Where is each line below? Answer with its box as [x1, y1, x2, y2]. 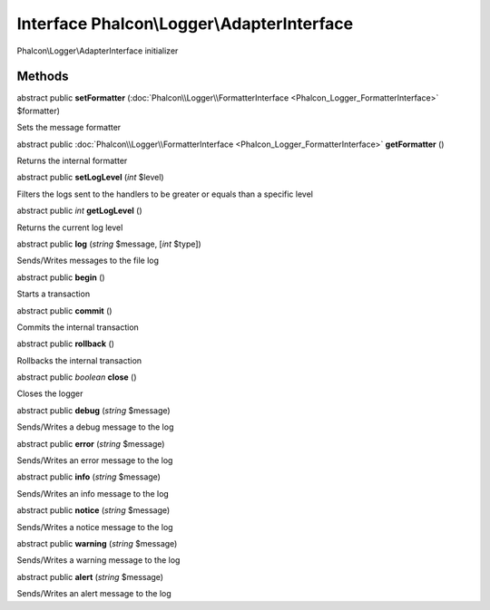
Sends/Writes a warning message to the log [16, 555, 181, 566]
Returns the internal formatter [16, 155, 128, 167]
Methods [16, 69, 69, 84]
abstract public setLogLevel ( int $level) [16, 172, 164, 183]
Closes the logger [16, 388, 83, 399]
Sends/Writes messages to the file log [16, 255, 159, 266]
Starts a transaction [16, 288, 91, 299]
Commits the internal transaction [16, 322, 140, 333]
